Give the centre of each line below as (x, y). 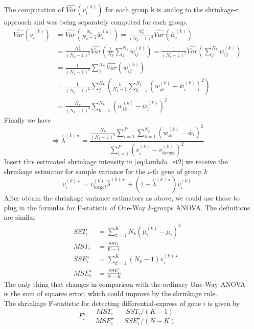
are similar (20, 217)
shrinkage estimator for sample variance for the (75, 171)
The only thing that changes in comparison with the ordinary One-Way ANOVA (125, 284)
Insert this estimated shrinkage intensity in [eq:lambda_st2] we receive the (116, 162)
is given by (224, 303)
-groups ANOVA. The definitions (201, 207)
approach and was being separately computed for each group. (96, 22)
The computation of (34, 9)
